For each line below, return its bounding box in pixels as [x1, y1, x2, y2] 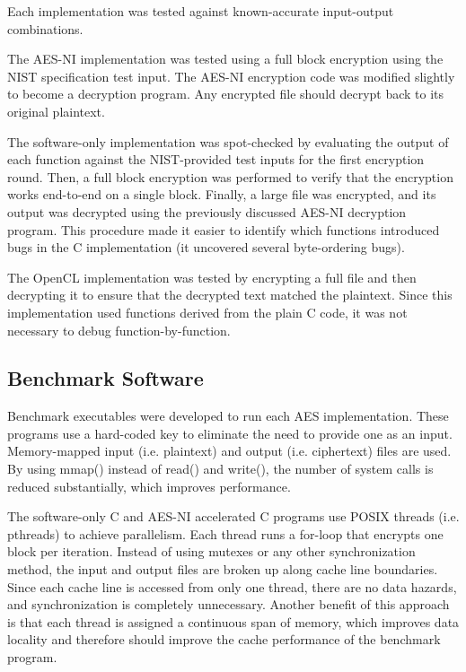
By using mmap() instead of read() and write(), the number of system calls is [7, 459, 434, 478]
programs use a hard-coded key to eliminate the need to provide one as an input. [7, 423, 453, 442]
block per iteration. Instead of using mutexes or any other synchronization [7, 542, 416, 561]
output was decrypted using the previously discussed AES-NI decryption [7, 202, 407, 221]
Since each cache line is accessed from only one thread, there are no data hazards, [7, 577, 457, 596]
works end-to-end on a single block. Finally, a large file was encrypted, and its [7, 185, 436, 204]
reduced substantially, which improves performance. [7, 476, 291, 495]
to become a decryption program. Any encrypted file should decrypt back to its [7, 84, 444, 103]
